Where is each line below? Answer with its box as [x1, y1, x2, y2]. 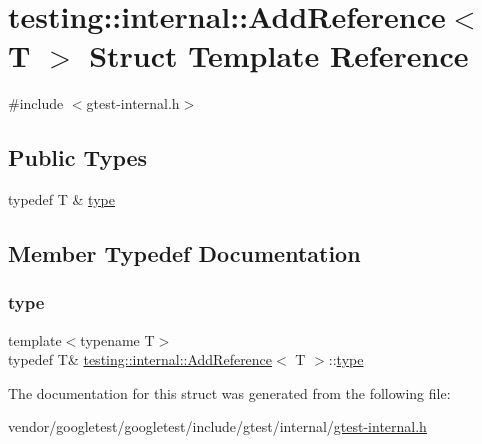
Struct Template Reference [89, 35, 469, 76]
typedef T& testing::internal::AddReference [8, 349, 273, 370]
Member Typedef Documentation [8, 238, 361, 269]
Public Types [8, 142, 148, 173]
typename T [80, 329, 155, 350]
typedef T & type [8, 189, 115, 210]
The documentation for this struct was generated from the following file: [8, 382, 451, 403]
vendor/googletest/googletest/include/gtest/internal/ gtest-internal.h [8, 416, 427, 437]
